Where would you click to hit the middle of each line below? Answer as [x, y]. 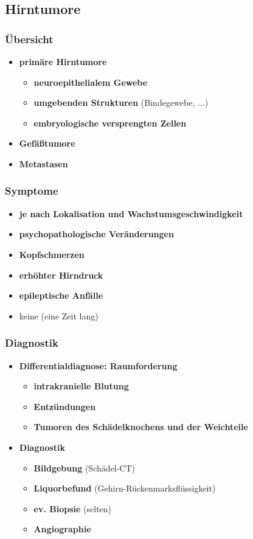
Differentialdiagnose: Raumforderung [98, 365]
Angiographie [62, 529]
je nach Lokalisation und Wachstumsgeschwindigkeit [131, 213]
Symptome [32, 191]
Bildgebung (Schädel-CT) [84, 468]
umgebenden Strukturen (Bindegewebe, [114, 103]
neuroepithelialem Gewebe [91, 82]
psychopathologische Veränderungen [96, 234]
